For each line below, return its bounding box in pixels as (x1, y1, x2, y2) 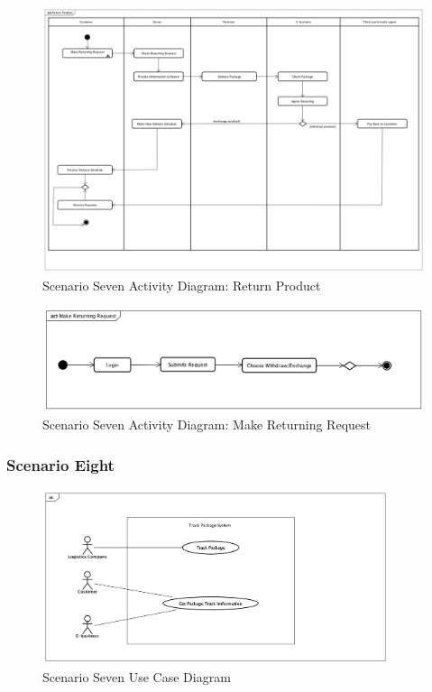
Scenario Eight (6, 453, 115, 475)
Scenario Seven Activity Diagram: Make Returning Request (42, 415, 371, 434)
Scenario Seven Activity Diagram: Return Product (42, 275, 321, 294)
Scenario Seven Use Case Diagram (42, 667, 231, 686)
